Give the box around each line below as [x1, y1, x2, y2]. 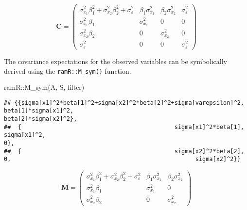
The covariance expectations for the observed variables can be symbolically [4, 56, 227, 66]
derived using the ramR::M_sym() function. [4, 65, 131, 76]
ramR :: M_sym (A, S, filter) [4, 82, 85, 92]
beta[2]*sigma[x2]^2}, [4, 115, 77, 123]
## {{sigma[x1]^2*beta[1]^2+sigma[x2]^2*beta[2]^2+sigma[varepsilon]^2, [4, 99, 244, 106]
